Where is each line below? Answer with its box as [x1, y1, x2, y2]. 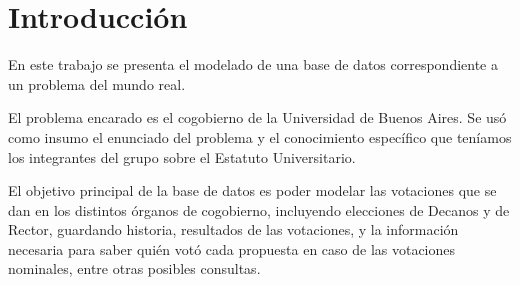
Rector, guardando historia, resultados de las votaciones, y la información [8, 219, 459, 240]
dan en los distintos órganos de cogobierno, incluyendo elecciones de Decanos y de [8, 199, 510, 220]
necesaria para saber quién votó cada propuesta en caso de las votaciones [8, 238, 456, 259]
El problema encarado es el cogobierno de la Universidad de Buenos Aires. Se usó [8, 107, 507, 128]
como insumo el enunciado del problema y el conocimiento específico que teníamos [8, 126, 512, 147]
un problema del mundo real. [8, 73, 186, 94]
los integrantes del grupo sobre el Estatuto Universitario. [8, 146, 356, 167]
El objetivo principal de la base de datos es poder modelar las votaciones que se [8, 180, 497, 201]
